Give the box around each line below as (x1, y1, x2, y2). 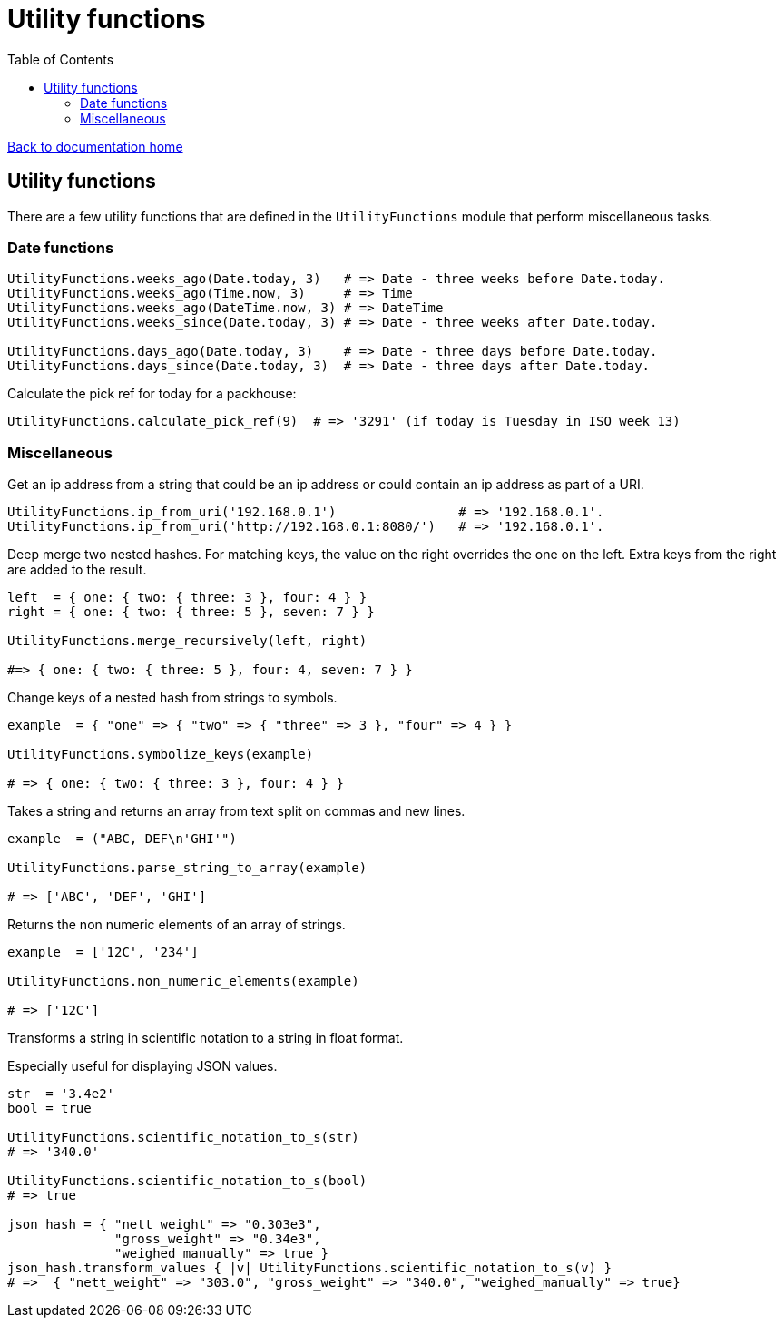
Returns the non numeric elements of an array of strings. (7, 917, 346, 933)
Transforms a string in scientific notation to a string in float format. (7, 1030, 404, 1046)
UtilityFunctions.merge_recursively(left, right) (7, 633, 367, 649)
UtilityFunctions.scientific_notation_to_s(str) (7, 1130, 359, 1145)
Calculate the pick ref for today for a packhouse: (7, 386, 297, 402)
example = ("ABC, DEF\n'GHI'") (7, 831, 237, 847)
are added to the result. (7, 562, 147, 578)
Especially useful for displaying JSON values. (7, 1058, 278, 1075)
